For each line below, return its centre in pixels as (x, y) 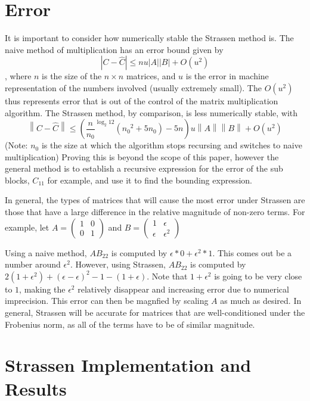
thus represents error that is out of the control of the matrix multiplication (142, 100)
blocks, (17, 180)
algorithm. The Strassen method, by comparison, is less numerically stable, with (151, 112)
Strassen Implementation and (128, 365)
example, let (27, 227)
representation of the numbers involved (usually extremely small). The (133, 87)
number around (33, 264)
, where (18, 76)
